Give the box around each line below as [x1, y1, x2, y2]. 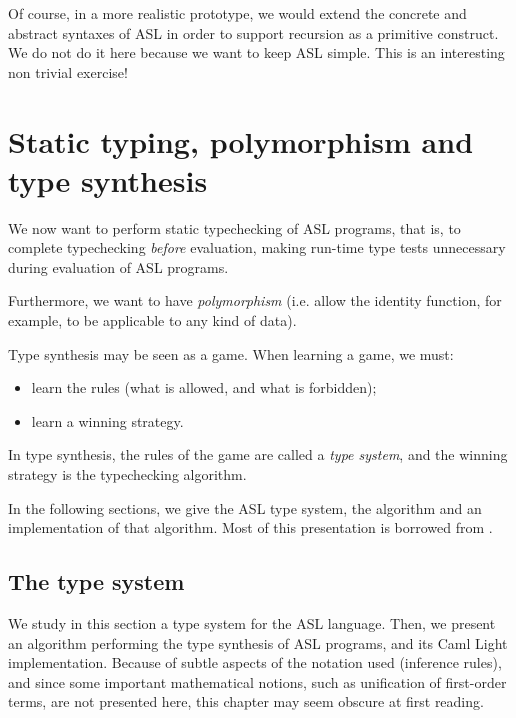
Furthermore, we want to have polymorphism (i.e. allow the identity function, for [8, 290, 502, 311]
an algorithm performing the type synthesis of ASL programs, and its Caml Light [8, 632, 508, 653]
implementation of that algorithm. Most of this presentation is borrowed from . [8, 517, 493, 538]
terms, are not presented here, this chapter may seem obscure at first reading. [8, 691, 484, 712]
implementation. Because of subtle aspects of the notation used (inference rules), [8, 652, 502, 673]
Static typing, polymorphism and [8, 120, 474, 161]
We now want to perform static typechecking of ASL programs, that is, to [8, 217, 461, 238]
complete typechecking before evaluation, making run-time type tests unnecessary [8, 237, 506, 258]
